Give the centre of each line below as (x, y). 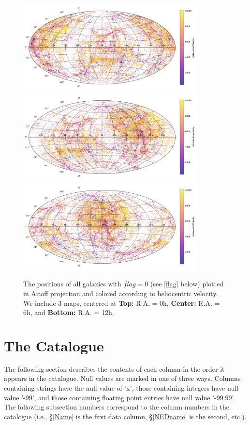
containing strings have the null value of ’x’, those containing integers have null (121, 388)
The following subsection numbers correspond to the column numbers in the (117, 407)
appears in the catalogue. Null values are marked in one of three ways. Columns (122, 378)
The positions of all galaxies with (72, 284)
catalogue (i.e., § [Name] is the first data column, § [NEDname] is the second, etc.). (125, 416)
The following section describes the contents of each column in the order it (114, 369)
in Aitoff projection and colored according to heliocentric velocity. (121, 293)
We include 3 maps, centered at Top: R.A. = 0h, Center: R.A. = (122, 303)
